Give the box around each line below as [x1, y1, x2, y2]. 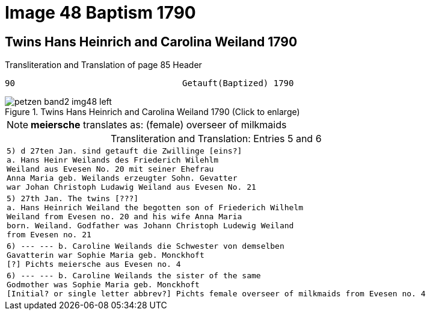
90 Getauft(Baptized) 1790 [5, 78, 294, 89]
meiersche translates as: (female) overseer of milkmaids [31, 119, 287, 131]
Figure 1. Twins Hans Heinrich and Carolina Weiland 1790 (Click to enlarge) [5, 107, 300, 117]
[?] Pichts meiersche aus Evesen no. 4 [7, 260, 181, 269]
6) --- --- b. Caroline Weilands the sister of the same [7, 271, 261, 281]
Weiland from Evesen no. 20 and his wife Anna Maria [7, 212, 242, 222]
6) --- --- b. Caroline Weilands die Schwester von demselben [7, 242, 284, 251]
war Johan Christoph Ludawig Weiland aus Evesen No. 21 [7, 182, 256, 192]
